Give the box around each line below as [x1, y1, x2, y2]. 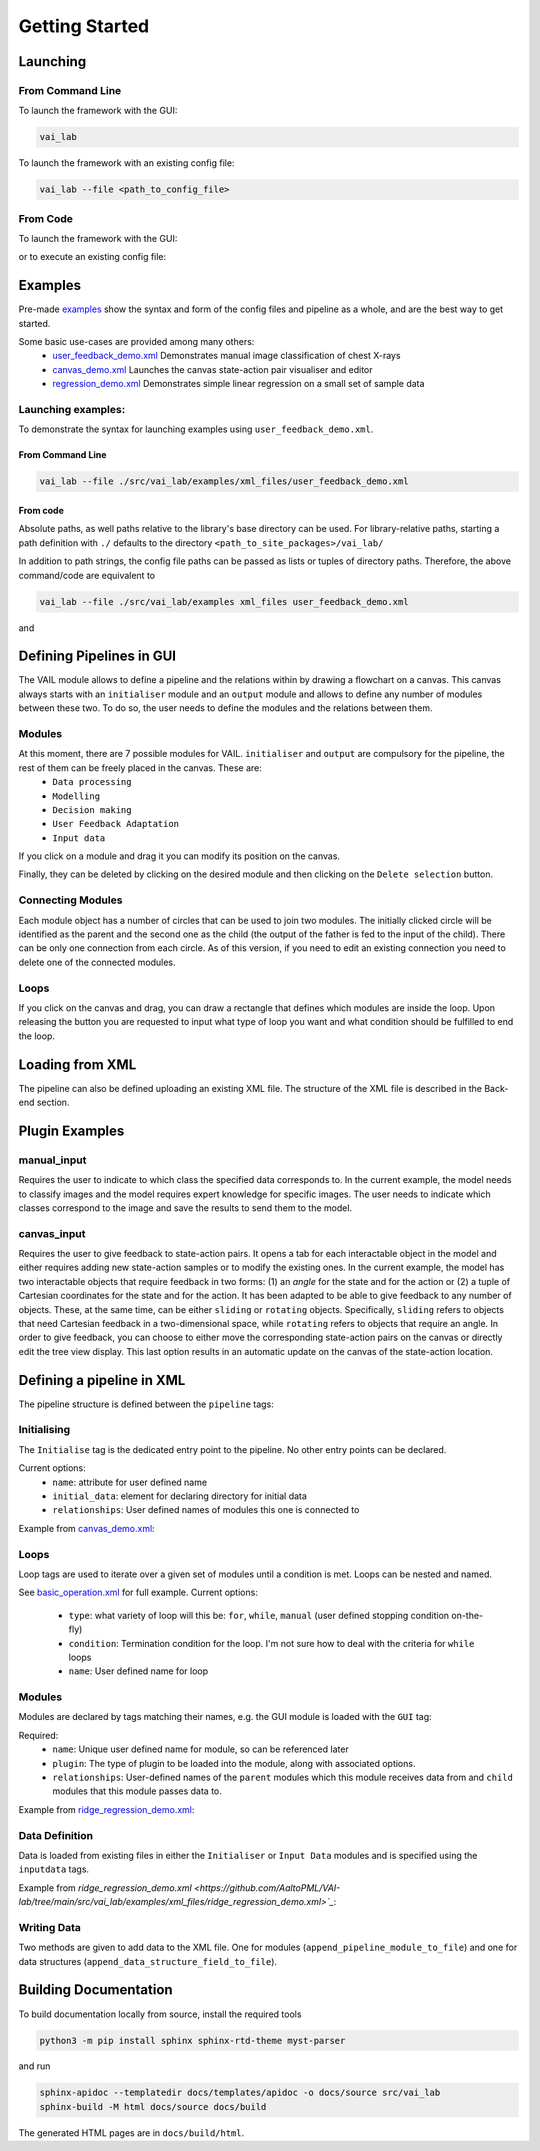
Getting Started [18, 15, 150, 37]
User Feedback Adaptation [52, 818, 180, 830]
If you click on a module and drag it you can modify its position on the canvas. [18, 850, 340, 862]
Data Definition [18, 1828, 94, 1842]
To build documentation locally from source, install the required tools [18, 2008, 302, 2020]
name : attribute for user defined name [52, 1476, 208, 1488]
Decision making [52, 804, 132, 815]
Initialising [18, 1423, 71, 1437]
